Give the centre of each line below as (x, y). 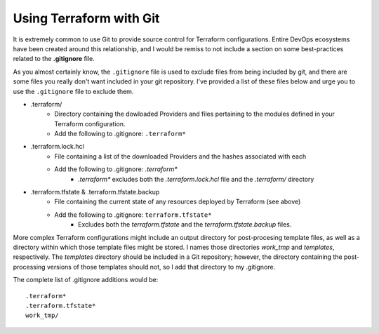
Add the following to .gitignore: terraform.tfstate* (133, 215)
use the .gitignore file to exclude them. (73, 91)
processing (29, 267)
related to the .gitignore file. (54, 59)
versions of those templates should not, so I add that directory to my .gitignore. (161, 267)
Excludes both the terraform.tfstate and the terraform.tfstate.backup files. (185, 225)
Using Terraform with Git (86, 18)
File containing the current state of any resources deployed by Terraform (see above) (178, 202)
